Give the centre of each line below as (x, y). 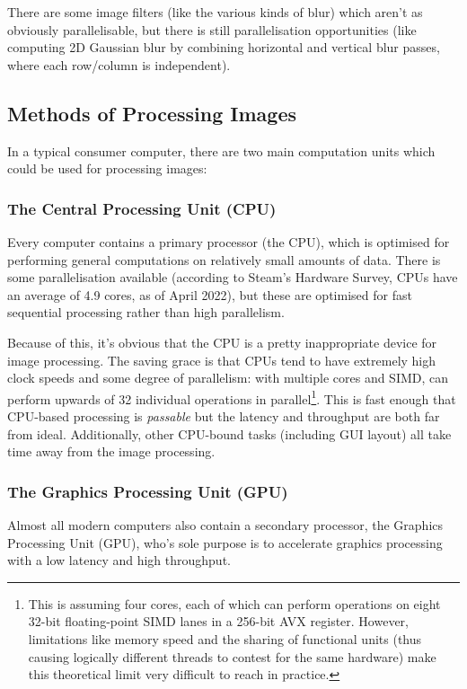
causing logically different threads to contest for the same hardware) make (232, 656)
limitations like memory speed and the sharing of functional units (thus (225, 638)
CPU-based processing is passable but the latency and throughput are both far (224, 415)
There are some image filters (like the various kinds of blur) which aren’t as (215, 12)
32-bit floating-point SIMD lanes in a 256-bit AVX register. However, (218, 621)
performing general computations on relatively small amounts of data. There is (224, 259)
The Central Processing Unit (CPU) (142, 208)
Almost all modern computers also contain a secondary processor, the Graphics (225, 524)
